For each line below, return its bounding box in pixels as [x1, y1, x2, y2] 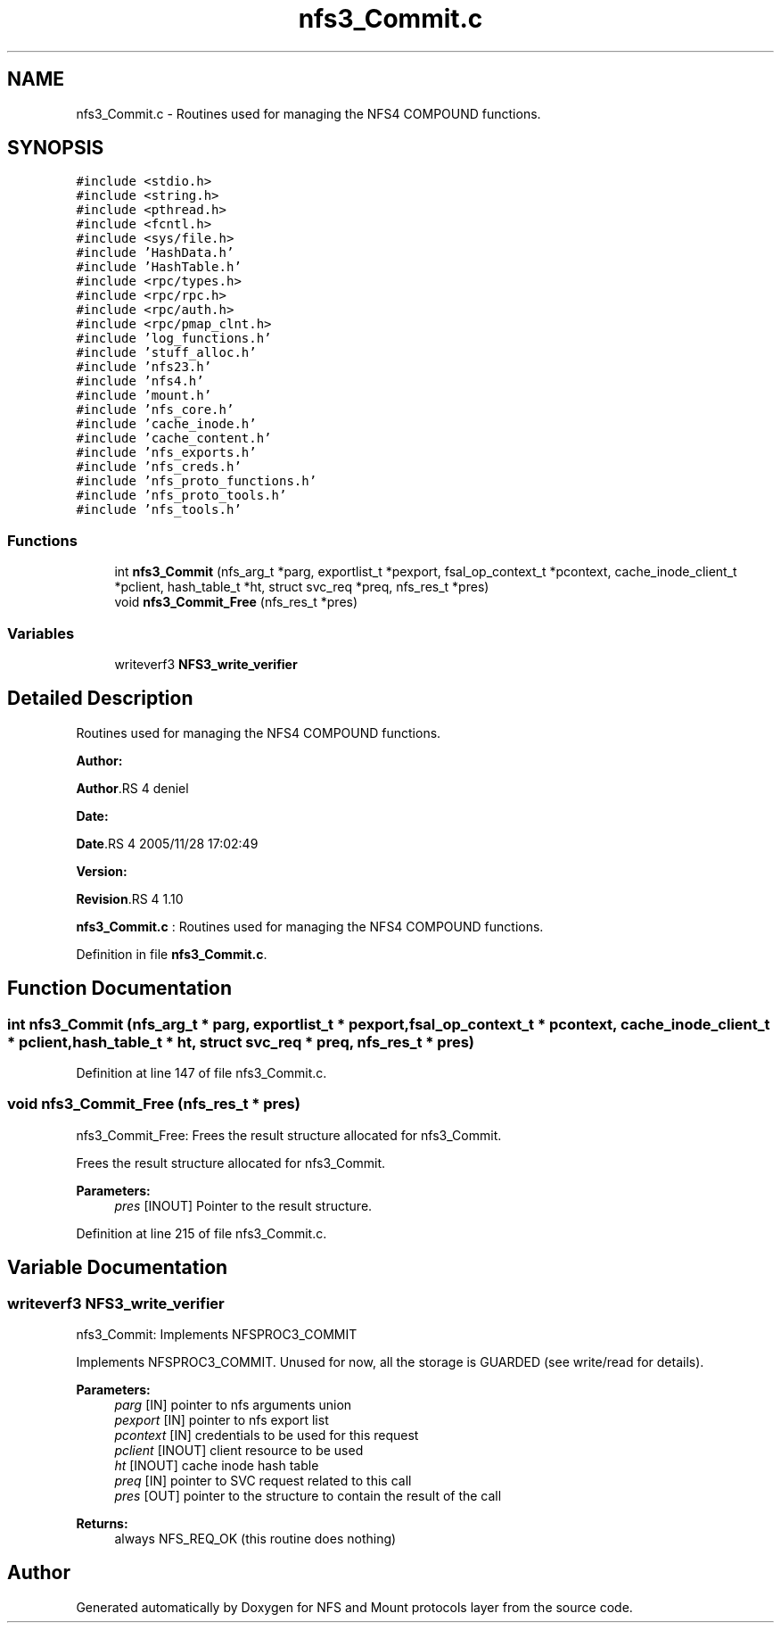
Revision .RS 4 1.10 [76, 890, 184, 906]
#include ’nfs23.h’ [76, 360, 212, 375]
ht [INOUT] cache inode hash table [114, 1457, 319, 1473]
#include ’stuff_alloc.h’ [76, 345, 257, 360]
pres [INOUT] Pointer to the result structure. [114, 1197, 373, 1213]
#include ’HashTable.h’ [76, 260, 242, 275]
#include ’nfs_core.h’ [76, 402, 234, 418]
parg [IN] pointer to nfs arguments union [114, 1396, 352, 1412]
